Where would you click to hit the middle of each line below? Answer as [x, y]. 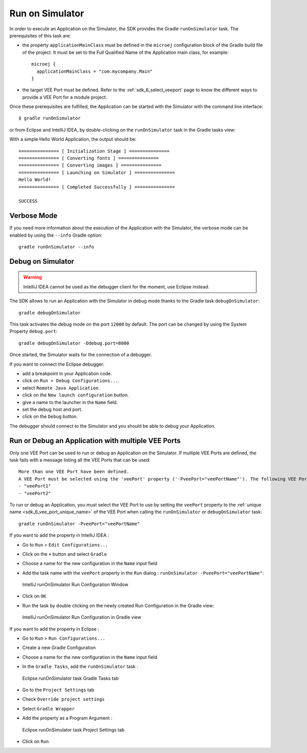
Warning [32, 277]
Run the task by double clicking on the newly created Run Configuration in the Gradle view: [118, 605]
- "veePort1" [35, 486]
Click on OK [34, 596]
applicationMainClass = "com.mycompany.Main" [95, 71]
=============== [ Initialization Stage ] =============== [94, 151]
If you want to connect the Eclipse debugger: [57, 364]
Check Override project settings [63, 699]
